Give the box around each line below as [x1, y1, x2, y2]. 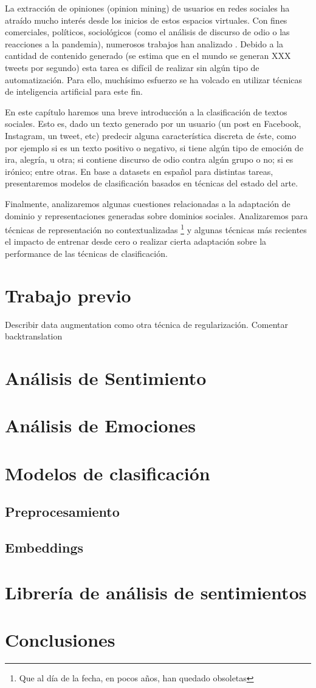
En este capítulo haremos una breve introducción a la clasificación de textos [5, 105, 287, 118]
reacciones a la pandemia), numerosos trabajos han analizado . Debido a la [5, 37, 283, 50]
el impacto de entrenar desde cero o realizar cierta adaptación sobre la [5, 235, 267, 248]
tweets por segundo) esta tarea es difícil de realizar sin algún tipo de [5, 61, 259, 73]
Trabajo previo [5, 282, 131, 307]
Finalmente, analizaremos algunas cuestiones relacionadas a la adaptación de [5, 197, 290, 209]
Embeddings [5, 538, 84, 557]
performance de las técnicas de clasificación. [5, 247, 168, 259]
